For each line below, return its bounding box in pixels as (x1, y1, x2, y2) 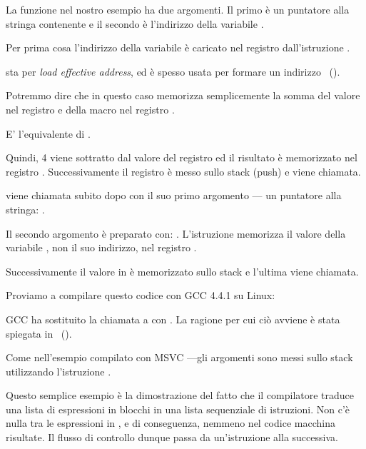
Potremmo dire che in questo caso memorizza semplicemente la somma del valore (6, 88, 360, 103)
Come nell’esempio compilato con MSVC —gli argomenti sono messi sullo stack (6, 350, 353, 365)
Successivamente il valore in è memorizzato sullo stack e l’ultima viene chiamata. (6, 263, 359, 278)
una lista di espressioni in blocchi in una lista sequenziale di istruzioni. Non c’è (6, 401, 350, 416)
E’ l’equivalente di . (6, 126, 91, 141)
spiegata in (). (6, 326, 72, 340)
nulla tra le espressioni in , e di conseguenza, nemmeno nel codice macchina (6, 415, 335, 430)
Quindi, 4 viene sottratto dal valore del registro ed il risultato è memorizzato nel (6, 150, 357, 165)
